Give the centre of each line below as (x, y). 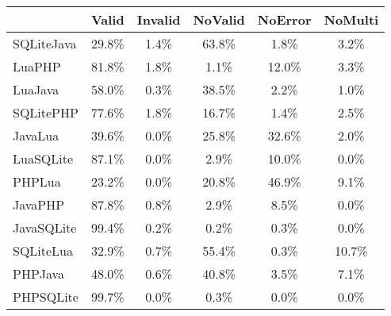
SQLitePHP (46, 112)
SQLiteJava (45, 43)
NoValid (219, 19)
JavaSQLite (45, 227)
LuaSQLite (43, 158)
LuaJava (36, 89)
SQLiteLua (43, 250)
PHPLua (37, 181)
